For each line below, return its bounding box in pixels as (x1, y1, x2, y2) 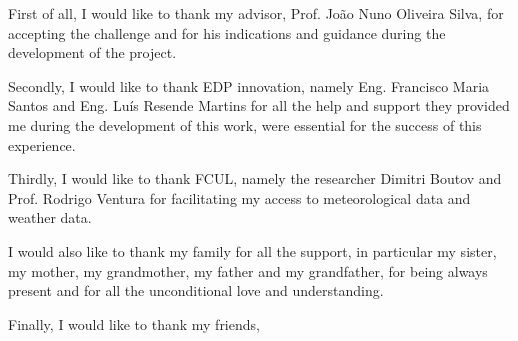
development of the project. (8, 42, 177, 63)
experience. (8, 134, 76, 155)
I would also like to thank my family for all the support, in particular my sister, (8, 240, 497, 261)
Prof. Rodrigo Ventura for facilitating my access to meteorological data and (8, 187, 471, 208)
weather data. (8, 207, 92, 228)
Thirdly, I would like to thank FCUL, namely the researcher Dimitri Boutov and (8, 168, 502, 189)
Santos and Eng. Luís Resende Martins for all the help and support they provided (8, 95, 510, 116)
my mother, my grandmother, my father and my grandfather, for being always (8, 260, 488, 281)
